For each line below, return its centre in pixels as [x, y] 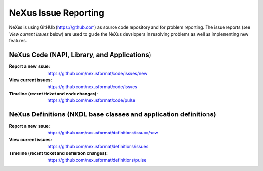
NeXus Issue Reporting [57, 13]
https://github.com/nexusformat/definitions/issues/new [103, 133]
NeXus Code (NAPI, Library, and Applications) [80, 55]
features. [18, 41]
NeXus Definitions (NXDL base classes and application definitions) [113, 114]
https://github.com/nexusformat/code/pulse [92, 100]
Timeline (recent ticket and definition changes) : [58, 153]
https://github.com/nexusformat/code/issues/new [97, 73]
